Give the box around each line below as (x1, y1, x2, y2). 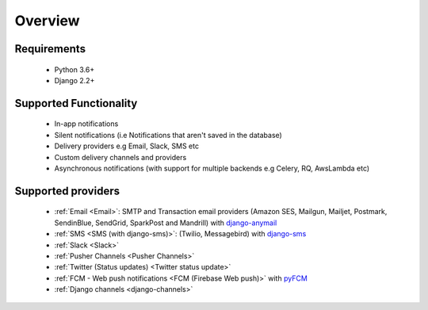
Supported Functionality (14, 96, 138, 110)
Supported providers (14, 184, 120, 197)
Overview (14, 12, 80, 29)
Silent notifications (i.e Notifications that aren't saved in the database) (54, 130, 283, 140)
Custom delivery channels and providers (54, 152, 187, 162)
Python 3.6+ (54, 64, 95, 75)
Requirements (14, 42, 86, 55)
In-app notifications (54, 119, 119, 128)
